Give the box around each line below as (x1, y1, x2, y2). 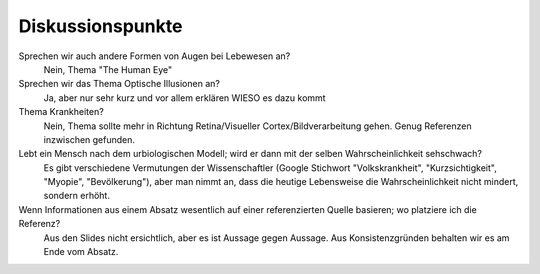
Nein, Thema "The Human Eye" (43, 63, 173, 75)
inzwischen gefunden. (43, 133, 135, 145)
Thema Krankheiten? (18, 106, 104, 118)
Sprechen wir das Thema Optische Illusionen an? (18, 78, 220, 90)
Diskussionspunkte (18, 15, 183, 37)
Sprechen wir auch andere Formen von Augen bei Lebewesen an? (18, 50, 291, 62)
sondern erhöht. (43, 190, 110, 202)
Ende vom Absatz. (43, 246, 119, 258)
